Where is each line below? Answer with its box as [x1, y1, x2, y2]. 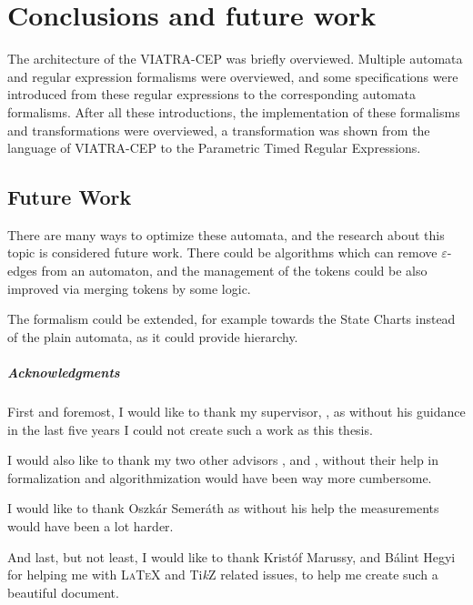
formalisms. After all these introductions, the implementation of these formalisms [7, 102, 460, 121]
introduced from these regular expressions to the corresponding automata [7, 85, 417, 104]
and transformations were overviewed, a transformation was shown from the [7, 120, 430, 139]
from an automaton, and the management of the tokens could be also [41, 261, 428, 280]
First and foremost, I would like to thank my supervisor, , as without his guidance [7, 402, 466, 421]
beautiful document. [7, 582, 119, 601]
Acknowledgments [7, 363, 120, 382]
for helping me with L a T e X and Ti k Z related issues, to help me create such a [7, 565, 438, 584]
